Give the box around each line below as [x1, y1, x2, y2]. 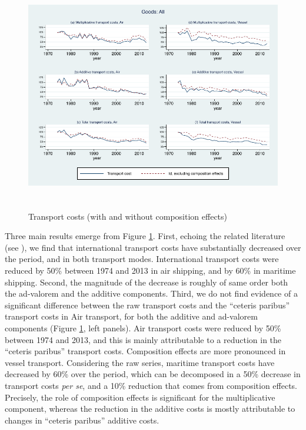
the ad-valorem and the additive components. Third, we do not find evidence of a [5, 287, 298, 300]
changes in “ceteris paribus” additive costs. [5, 414, 159, 426]
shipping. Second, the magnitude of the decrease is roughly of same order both [5, 276, 288, 288]
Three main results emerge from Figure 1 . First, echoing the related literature [5, 230, 285, 242]
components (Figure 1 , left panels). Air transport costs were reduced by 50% [5, 321, 281, 334]
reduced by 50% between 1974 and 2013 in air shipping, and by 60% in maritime [5, 264, 296, 276]
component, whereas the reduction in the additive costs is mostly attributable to [5, 402, 295, 415]
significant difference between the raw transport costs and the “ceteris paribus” [5, 298, 290, 311]
